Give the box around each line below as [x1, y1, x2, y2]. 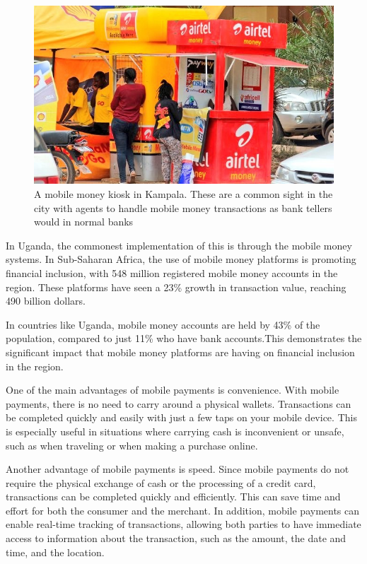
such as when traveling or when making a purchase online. [6, 437, 258, 452]
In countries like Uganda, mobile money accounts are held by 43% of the [6, 317, 320, 331]
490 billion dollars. [6, 293, 86, 308]
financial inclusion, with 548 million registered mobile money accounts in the [6, 265, 338, 280]
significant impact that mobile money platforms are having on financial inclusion [6, 344, 355, 359]
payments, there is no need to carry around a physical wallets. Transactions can [6, 396, 351, 411]
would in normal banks [34, 214, 134, 229]
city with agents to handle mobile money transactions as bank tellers [34, 200, 332, 215]
